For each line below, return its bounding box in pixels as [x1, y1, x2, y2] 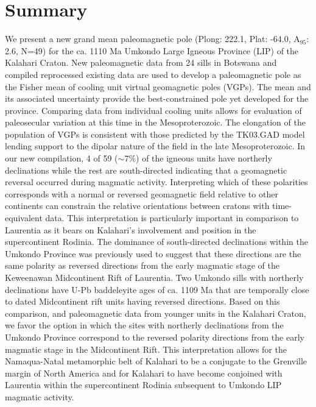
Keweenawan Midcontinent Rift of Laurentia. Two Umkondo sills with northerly [5, 271, 304, 283]
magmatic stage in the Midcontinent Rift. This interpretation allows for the [5, 342, 287, 355]
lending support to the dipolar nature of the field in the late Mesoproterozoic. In [5, 140, 306, 152]
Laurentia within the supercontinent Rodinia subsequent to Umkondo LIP [5, 378, 282, 391]
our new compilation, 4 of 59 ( [5, 152, 118, 165]
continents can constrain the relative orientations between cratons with [5, 199, 270, 212]
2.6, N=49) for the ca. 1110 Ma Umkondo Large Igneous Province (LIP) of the [5, 44, 299, 57]
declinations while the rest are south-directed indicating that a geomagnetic [5, 163, 287, 176]
